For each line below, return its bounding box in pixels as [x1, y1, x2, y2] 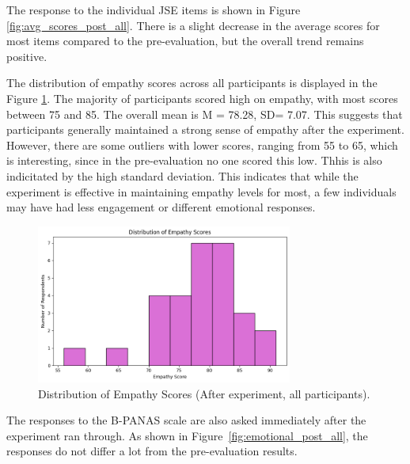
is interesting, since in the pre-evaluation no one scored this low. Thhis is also [6, 152, 382, 169]
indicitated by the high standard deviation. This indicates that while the [6, 167, 359, 184]
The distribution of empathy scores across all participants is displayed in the [6, 74, 378, 91]
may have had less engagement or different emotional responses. [6, 199, 316, 215]
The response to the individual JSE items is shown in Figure [6, 2, 301, 17]
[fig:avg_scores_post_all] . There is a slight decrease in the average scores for [6, 17, 380, 33]
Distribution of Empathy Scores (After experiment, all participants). [38, 385, 370, 401]
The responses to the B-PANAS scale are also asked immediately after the [6, 412, 366, 428]
